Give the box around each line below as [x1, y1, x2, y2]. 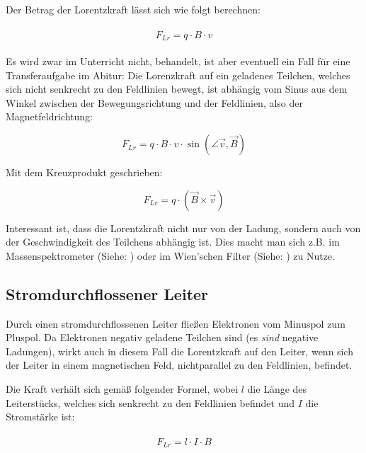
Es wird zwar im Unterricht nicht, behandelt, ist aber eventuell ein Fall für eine [6, 54, 350, 69]
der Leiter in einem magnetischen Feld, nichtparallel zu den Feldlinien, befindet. [6, 357, 353, 372]
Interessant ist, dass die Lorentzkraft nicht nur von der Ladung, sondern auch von [6, 220, 361, 235]
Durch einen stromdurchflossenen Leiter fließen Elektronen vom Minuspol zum [6, 316, 345, 331]
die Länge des [247, 382, 307, 396]
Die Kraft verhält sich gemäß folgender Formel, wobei [6, 382, 239, 396]
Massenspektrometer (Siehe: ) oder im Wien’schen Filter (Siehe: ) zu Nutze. [6, 248, 335, 263]
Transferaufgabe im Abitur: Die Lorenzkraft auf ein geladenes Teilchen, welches [6, 67, 350, 82]
